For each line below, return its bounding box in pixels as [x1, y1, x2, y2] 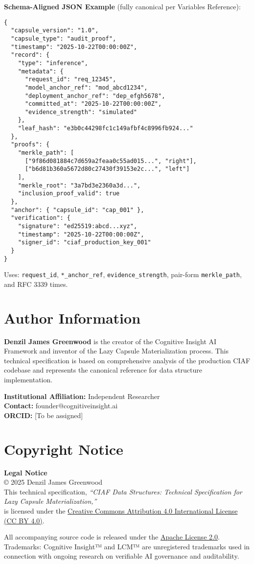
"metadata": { [18, 68, 64, 75]
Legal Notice [4, 467, 47, 477]
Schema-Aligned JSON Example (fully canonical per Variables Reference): [4, 1, 241, 11]
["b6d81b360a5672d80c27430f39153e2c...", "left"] [24, 165, 190, 173]
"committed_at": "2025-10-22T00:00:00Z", [24, 100, 162, 108]
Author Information [4, 307, 141, 328]
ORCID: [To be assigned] [4, 410, 83, 420]
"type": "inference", [18, 59, 88, 67]
